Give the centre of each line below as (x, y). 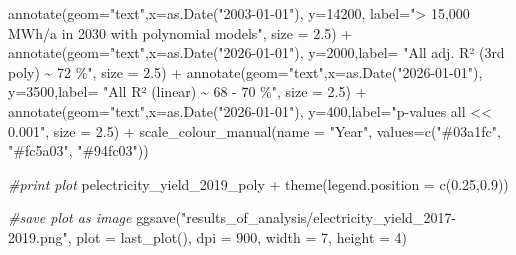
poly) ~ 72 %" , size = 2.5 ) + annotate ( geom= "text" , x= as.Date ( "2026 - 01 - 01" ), (245, 71)
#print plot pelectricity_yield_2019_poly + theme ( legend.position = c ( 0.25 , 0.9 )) (258, 183)
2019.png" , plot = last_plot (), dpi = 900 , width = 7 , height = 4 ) (208, 236)
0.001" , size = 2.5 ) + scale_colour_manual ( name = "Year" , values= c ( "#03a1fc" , (254, 130)
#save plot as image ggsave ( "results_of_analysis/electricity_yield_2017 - (232, 217)
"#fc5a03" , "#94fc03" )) (78, 150)
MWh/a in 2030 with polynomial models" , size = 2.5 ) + (180, 32)
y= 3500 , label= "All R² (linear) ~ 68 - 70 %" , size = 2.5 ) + (187, 91)
